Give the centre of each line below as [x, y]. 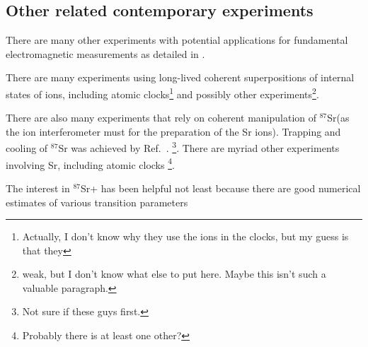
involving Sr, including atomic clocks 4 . [90, 163]
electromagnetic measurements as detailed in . [105, 53]
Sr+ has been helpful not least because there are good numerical [220, 188]
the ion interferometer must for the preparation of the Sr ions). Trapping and [173, 131]
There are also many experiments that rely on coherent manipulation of [161, 118]
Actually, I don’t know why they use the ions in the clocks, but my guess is [185, 236]
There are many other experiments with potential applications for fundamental [177, 40]
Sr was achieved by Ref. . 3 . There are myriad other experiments [199, 147]
